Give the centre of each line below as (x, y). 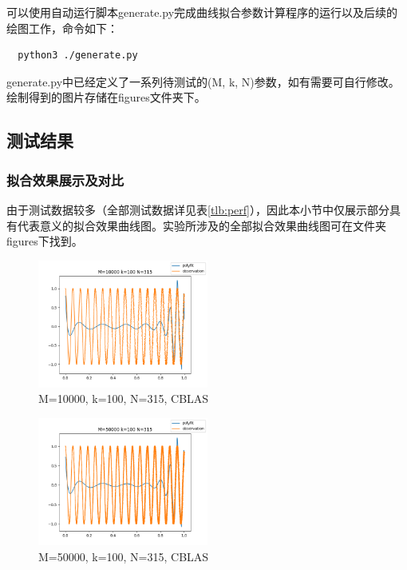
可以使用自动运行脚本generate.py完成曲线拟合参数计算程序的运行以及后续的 (202, 12)
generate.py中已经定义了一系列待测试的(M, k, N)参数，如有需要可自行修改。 (203, 81)
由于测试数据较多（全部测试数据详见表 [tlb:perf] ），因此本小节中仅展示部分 (198, 209)
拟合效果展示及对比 (65, 179)
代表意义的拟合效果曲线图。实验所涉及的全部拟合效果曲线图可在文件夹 (202, 225)
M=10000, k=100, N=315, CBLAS (124, 399)
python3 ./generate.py (78, 56)
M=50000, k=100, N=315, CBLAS (124, 556)
